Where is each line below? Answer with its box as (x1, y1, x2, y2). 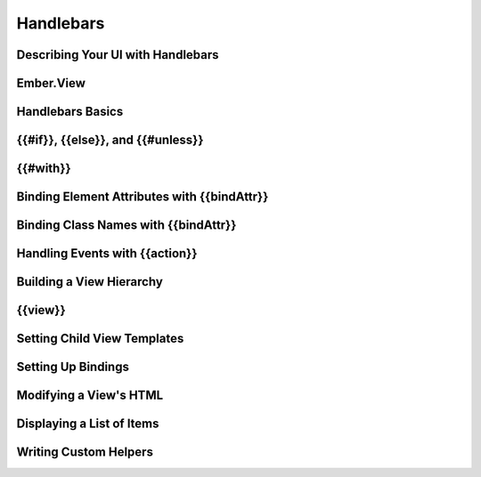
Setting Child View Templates (16, 331, 184, 346)
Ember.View (16, 76, 86, 91)
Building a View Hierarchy (16, 274, 164, 289)
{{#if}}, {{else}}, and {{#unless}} (16, 133, 204, 148)
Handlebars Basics (16, 104, 124, 119)
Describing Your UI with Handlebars (16, 47, 219, 62)
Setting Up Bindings (16, 360, 129, 375)
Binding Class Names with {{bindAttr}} (16, 218, 237, 233)
